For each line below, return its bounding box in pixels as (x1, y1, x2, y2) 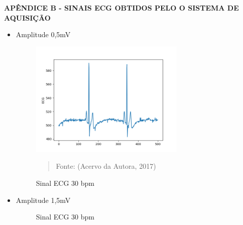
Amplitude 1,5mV (16, 194, 71, 205)
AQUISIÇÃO (4, 12, 51, 23)
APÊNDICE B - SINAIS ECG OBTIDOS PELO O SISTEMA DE (4, 3, 239, 13)
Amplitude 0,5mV (16, 29, 71, 40)
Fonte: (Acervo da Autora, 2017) (56, 161, 156, 171)
